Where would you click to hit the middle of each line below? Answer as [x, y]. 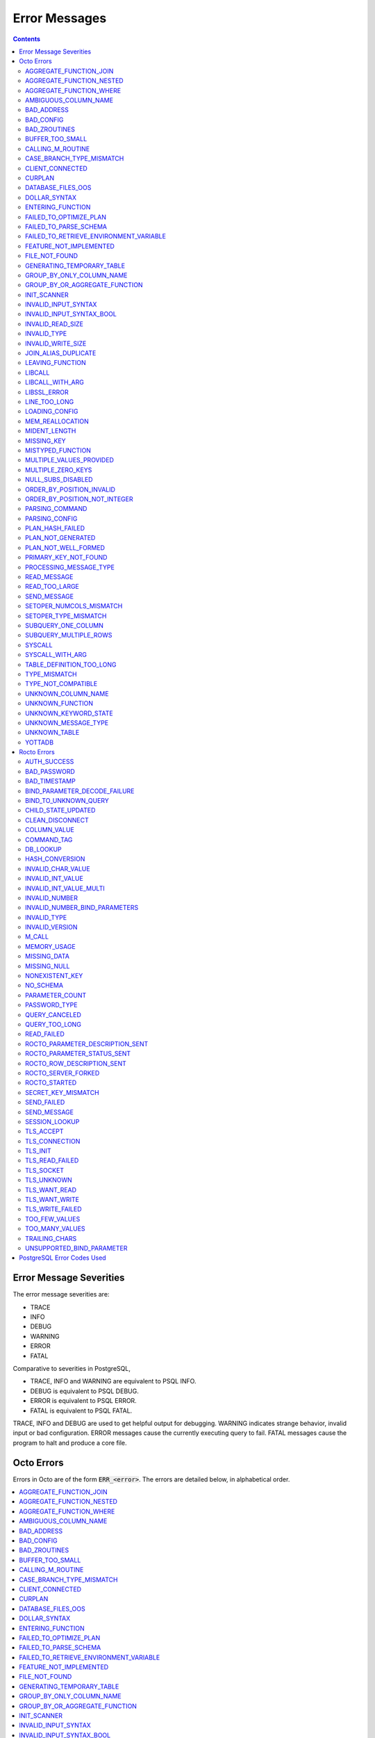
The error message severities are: [61, 1294]
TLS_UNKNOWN [49, 1180]
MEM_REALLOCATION [57, 421]
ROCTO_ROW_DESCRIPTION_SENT [76, 1063]
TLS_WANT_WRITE [52, 1200]
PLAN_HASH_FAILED [55, 528]
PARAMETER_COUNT [56, 995]
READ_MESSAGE [49, 577]
